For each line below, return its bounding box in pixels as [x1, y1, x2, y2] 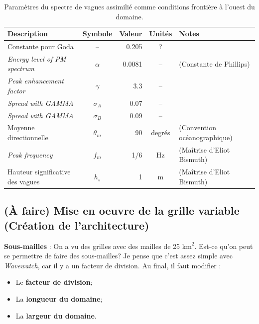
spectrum [7, 63, 34, 74]
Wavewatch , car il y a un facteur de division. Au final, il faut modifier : [4, 260, 221, 270]
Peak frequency [7, 149, 53, 160]
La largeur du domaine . [15, 310, 97, 321]
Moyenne [7, 122, 35, 133]
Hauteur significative [7, 166, 71, 177]
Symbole [82, 28, 113, 39]
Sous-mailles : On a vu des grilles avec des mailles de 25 [4, 241, 180, 251]
